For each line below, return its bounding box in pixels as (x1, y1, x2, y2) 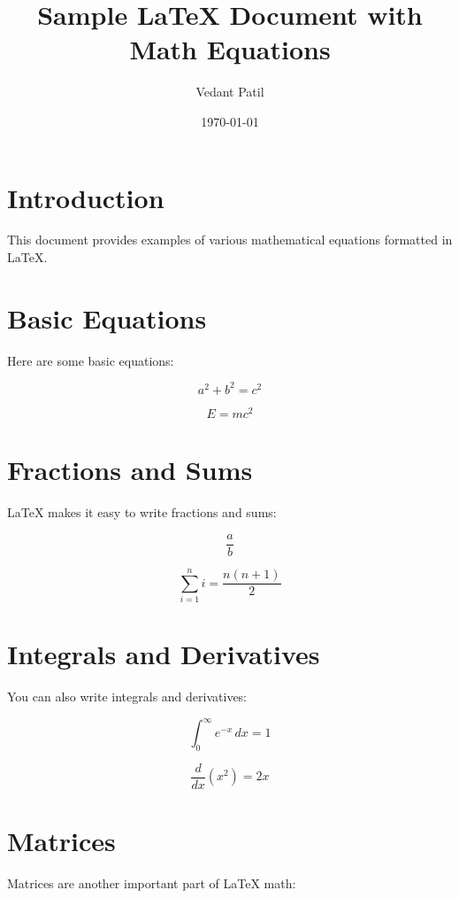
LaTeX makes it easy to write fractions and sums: (7, 503, 277, 522)
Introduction (7, 179, 164, 215)
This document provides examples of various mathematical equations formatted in (7, 230, 453, 249)
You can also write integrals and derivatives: (7, 686, 248, 705)
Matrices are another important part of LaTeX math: (7, 874, 296, 893)
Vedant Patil (195, 82, 264, 101)
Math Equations (129, 31, 331, 67)
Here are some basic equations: (7, 351, 174, 369)
